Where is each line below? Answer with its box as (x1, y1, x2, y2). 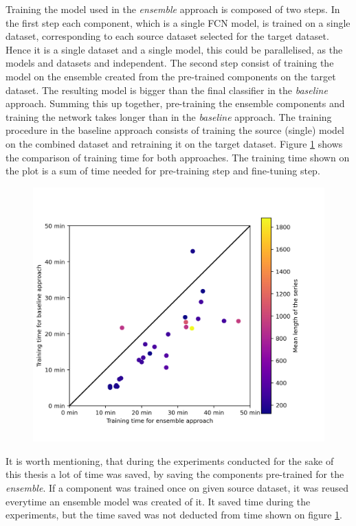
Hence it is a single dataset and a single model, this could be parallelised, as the (5, 42, 343, 56)
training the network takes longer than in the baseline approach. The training (5, 109, 332, 124)
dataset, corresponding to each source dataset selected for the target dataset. (5, 29, 329, 43)
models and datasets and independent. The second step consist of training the (5, 56, 334, 70)
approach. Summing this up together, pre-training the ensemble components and (5, 96, 345, 111)
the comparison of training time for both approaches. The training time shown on (5, 150, 350, 164)
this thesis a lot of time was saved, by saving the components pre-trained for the (5, 467, 344, 481)
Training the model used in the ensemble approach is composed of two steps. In (5, 2, 340, 16)
